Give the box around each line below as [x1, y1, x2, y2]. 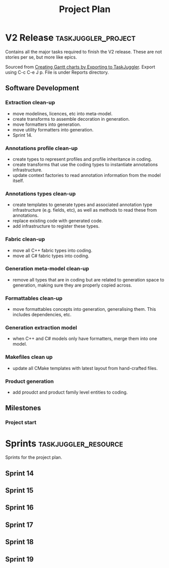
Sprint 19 [5, 555, 34, 563]
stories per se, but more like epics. [5, 54, 77, 60]
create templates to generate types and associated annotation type [12, 202, 152, 208]
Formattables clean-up [5, 295, 63, 302]
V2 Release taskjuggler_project [5, 32, 136, 43]
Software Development [5, 84, 80, 92]
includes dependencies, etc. [12, 312, 72, 318]
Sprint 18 [5, 538, 34, 546]
